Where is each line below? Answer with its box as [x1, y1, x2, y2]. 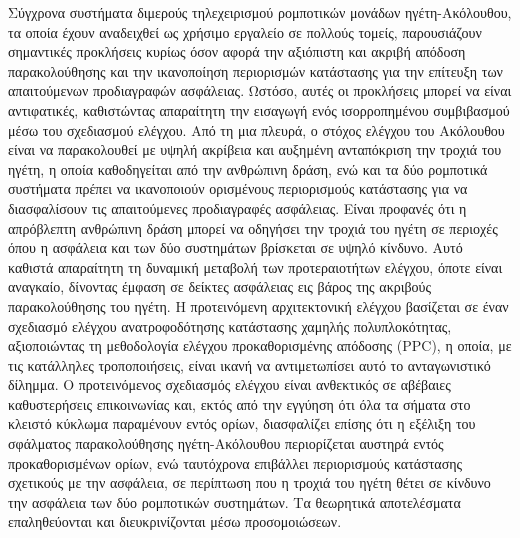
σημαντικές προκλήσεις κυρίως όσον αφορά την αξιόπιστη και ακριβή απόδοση [8, 41, 466, 62]
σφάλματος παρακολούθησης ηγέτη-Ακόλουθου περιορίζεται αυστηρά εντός [8, 433, 444, 454]
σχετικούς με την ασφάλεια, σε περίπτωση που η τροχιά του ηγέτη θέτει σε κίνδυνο [8, 472, 491, 493]
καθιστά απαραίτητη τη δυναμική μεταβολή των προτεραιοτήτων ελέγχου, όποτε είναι [8, 256, 503, 277]
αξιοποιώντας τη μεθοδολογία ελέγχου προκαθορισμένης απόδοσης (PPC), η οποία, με [8, 335, 512, 356]
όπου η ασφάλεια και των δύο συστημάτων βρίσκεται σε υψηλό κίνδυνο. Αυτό [8, 237, 463, 258]
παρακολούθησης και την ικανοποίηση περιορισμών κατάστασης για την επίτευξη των [8, 60, 503, 81]
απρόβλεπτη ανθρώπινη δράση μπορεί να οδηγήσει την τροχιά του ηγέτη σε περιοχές [8, 217, 498, 238]
